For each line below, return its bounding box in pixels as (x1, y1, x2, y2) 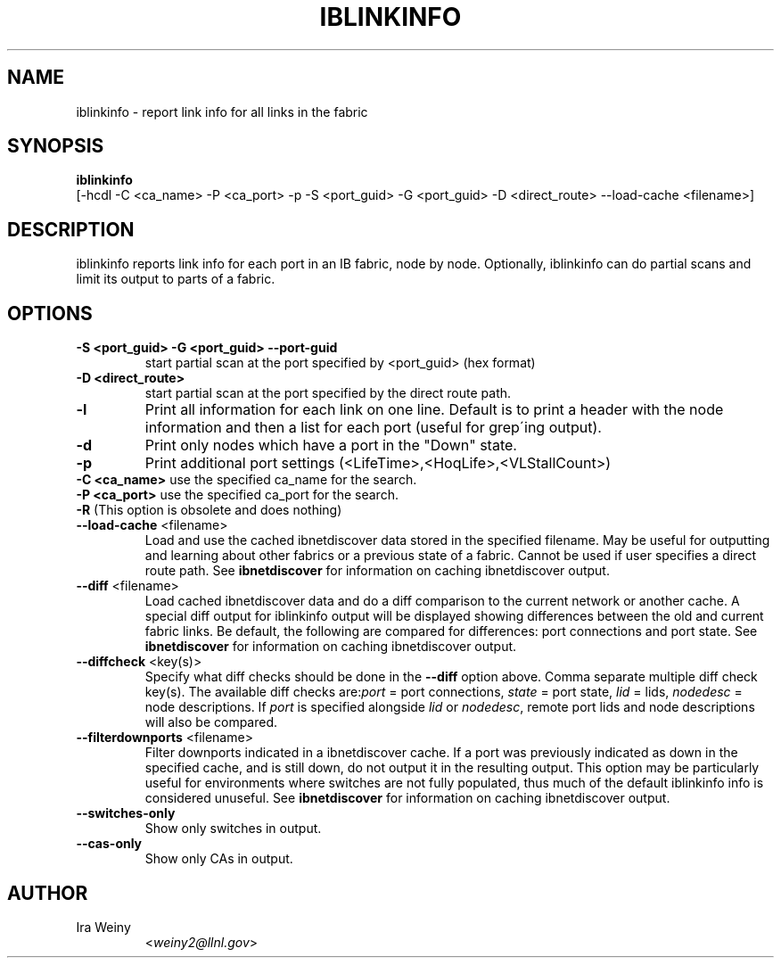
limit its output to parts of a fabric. (76, 271, 275, 287)
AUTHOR (7, 881, 88, 904)
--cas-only (76, 836, 143, 852)
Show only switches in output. (144, 821, 322, 837)
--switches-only (76, 805, 176, 821)
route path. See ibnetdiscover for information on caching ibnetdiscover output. (144, 563, 610, 579)
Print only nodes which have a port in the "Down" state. (144, 436, 517, 455)
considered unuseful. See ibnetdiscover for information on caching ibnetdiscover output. (144, 790, 670, 806)
